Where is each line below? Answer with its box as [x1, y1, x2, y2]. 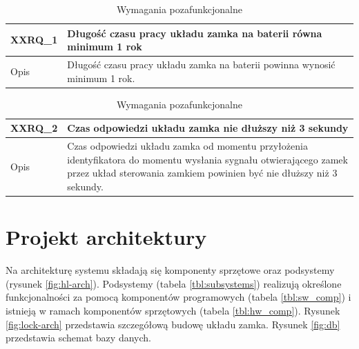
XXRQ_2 [10, 121, 58, 135]
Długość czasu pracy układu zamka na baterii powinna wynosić [67, 57, 336, 72]
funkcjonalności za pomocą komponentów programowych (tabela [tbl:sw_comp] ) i [6, 290, 351, 304]
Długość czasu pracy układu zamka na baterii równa [67, 26, 322, 40]
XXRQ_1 [10, 32, 58, 47]
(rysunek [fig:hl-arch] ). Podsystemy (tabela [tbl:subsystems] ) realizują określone [6, 276, 342, 290]
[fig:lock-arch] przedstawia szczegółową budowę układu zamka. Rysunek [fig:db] [6, 317, 340, 331]
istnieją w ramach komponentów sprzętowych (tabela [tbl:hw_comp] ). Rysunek [6, 303, 340, 317]
